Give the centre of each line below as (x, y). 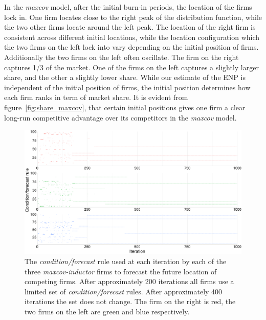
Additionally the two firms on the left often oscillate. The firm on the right (121, 57)
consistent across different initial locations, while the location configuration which (132, 37)
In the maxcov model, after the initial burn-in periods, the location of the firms (128, 7)
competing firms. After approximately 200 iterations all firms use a (129, 281)
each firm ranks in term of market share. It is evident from (96, 97)
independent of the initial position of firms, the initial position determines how (127, 87)
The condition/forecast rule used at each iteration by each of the (126, 261)
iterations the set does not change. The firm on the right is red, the (130, 301)
